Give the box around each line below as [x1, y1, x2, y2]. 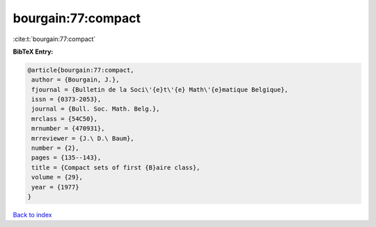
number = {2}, [31, 144, 79, 152]
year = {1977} [31, 183, 79, 191]
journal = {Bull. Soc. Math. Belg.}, [31, 105, 160, 113]
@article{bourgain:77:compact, [27, 66, 135, 74]
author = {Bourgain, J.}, [31, 76, 120, 84]
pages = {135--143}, [31, 154, 102, 162]
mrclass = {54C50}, [31, 115, 97, 123]
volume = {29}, [31, 173, 84, 181]
